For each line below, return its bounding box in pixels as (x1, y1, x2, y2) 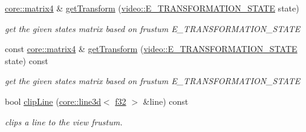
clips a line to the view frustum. (5, 115, 123, 128)
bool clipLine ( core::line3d (5, 94, 101, 107)
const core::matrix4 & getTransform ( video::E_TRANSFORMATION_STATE (5, 42, 298, 55)
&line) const (143, 94, 189, 107)
